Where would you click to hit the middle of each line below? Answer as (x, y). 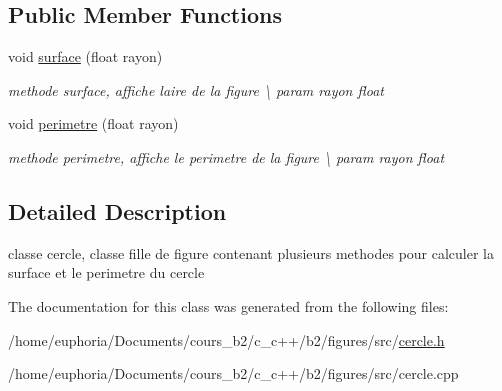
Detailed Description (117, 210)
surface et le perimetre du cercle (106, 272)
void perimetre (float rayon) (93, 123)
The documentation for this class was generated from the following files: (228, 305)
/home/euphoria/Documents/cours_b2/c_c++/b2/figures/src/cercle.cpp (233, 373)
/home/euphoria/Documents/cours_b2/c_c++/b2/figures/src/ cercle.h (226, 339)
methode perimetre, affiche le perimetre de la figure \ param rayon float (226, 156)
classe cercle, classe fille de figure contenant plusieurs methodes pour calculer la (251, 252)
